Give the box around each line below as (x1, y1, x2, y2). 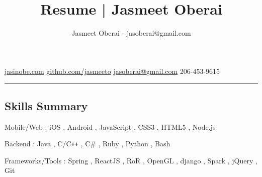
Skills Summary (5, 98, 88, 113)
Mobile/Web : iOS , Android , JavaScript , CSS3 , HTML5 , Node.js (5, 121, 216, 132)
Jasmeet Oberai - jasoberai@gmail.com (71, 28, 191, 38)
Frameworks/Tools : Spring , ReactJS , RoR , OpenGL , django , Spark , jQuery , (5, 155, 257, 165)
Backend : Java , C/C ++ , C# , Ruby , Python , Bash (5, 138, 170, 149)
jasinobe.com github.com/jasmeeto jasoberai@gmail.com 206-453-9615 (5, 65, 220, 76)
